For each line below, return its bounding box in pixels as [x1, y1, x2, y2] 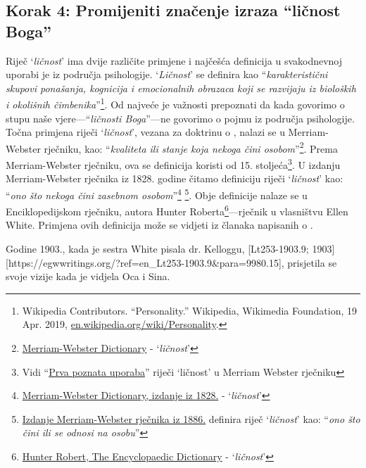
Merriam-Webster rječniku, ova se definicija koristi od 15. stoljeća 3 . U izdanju [6, 156, 341, 172]
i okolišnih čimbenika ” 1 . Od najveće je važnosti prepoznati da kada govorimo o [6, 95, 345, 112]
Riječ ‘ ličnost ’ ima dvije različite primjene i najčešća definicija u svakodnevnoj [6, 53, 343, 68]
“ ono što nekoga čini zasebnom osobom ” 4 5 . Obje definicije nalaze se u [6, 185, 308, 202]
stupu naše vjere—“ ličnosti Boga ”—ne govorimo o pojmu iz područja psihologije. [6, 110, 355, 125]
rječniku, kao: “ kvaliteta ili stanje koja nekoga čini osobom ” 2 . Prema [44, 139, 338, 156]
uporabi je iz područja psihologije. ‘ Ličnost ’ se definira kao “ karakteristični [6, 67, 328, 82]
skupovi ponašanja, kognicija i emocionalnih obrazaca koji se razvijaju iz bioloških [6, 80, 356, 95]
